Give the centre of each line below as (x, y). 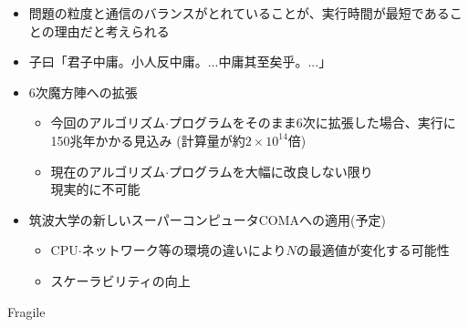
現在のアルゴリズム (108, 171)
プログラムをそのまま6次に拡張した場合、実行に (312, 123)
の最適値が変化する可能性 (373, 250)
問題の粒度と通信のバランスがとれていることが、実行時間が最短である (239, 13)
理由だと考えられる (112, 31)
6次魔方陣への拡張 (83, 92)
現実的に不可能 (95, 189)
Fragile (26, 311)
